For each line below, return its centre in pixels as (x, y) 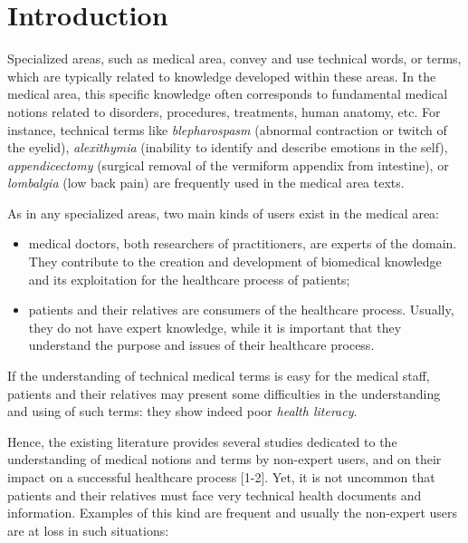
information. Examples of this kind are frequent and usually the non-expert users (233, 513)
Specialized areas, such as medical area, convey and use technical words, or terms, (234, 58)
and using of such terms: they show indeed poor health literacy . (182, 411)
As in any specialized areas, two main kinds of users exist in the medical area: (223, 213)
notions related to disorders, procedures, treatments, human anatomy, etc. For (224, 111)
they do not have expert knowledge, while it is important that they (215, 327)
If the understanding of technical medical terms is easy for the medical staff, (219, 376)
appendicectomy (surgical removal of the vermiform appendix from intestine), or (228, 165)
